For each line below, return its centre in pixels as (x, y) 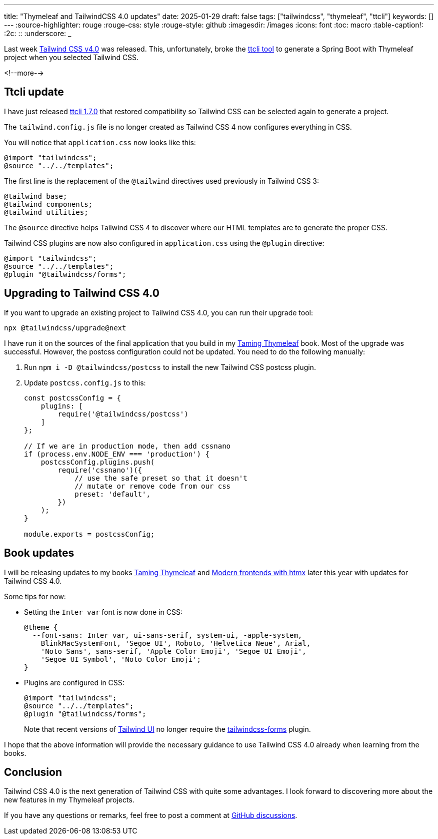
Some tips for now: (35, 596)
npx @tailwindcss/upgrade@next (65, 328)
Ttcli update (34, 92)
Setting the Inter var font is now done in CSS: (103, 612)
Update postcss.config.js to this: (85, 382)
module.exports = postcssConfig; (89, 534)
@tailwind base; (36, 196)
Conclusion (33, 772)
